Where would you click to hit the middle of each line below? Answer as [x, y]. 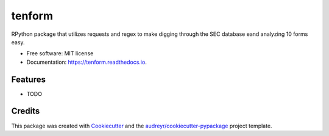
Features [28, 79]
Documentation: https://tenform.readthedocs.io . [87, 62]
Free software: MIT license [60, 53]
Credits [26, 111]
